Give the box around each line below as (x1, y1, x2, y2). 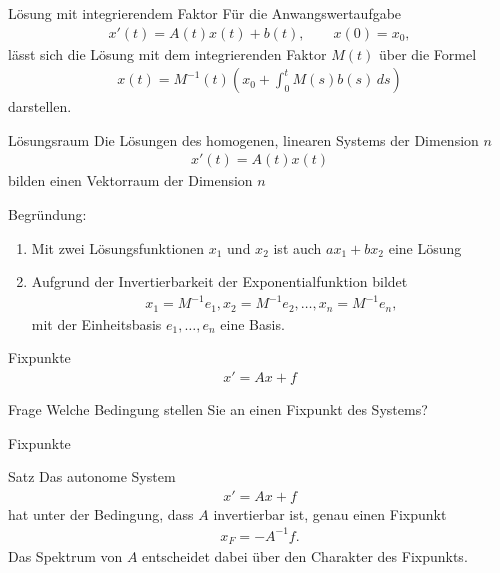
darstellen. (8, 96, 72, 117)
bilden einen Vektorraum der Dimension (8, 170, 253, 191)
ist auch (273, 237, 322, 258)
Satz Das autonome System (8, 466, 176, 487)
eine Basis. (220, 313, 285, 334)
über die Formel (378, 43, 477, 64)
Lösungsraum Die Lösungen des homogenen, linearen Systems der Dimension (8, 129, 479, 150)
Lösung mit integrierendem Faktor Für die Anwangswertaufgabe (8, 3, 402, 23)
